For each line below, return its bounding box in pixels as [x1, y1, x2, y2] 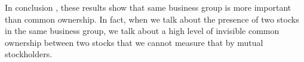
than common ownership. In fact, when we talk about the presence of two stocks [5, 13, 299, 25]
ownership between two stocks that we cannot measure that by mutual [5, 36, 263, 48]
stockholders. [5, 48, 53, 60]
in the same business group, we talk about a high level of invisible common [5, 24, 280, 37]
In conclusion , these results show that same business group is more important [5, 1, 291, 13]
